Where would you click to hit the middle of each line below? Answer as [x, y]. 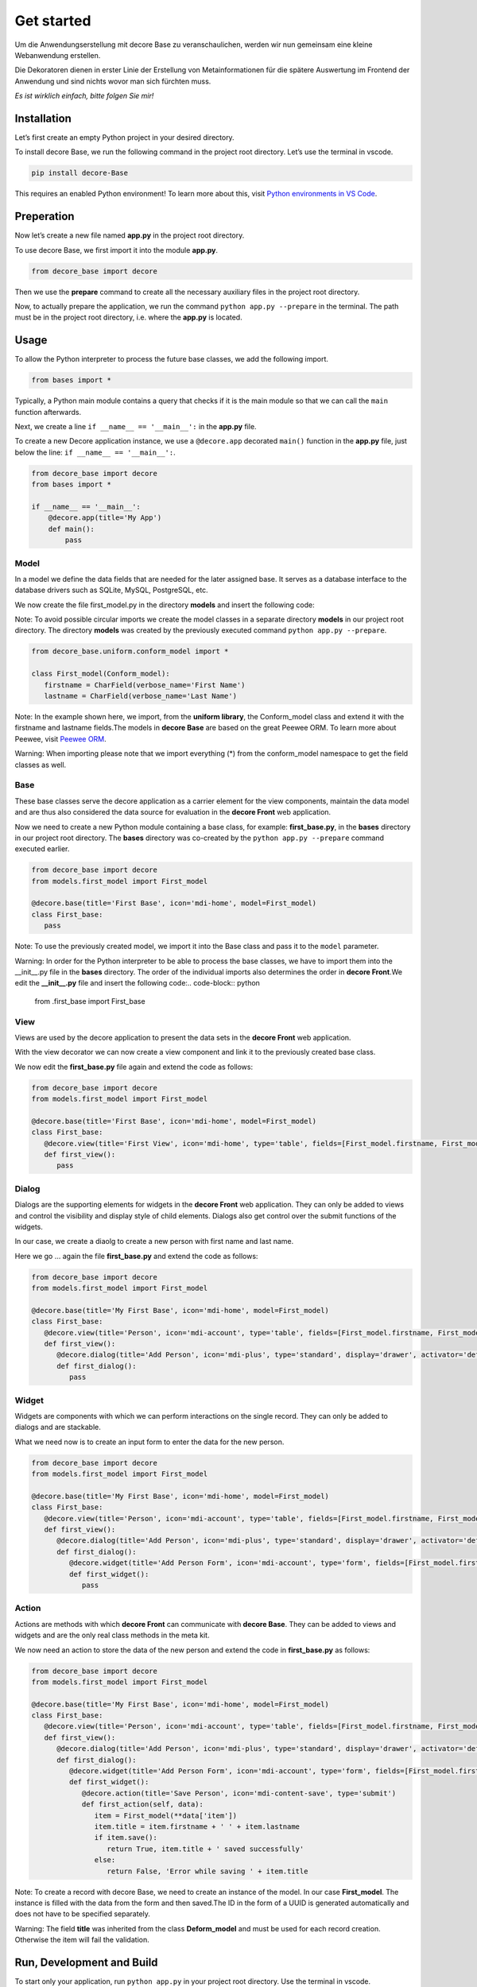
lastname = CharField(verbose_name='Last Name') [141, 696]
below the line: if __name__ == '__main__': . [95, 452]
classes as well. [41, 765]
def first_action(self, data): [143, 1805]
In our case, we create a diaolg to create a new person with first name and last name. [154, 1241]
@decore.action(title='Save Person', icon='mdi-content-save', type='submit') [239, 1793]
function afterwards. [48, 412]
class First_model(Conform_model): [101, 674]
